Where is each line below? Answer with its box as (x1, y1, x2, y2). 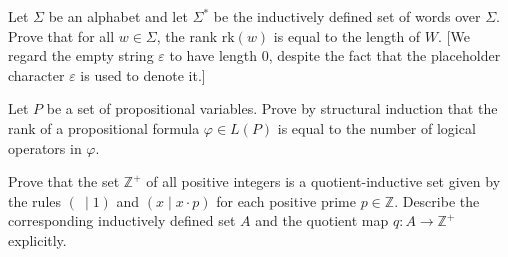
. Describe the (394, 190, 480, 211)
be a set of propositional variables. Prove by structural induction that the (46, 98, 498, 119)
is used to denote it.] (80, 64, 206, 85)
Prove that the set (8, 171, 120, 192)
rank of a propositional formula (8, 117, 200, 138)
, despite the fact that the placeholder (268, 45, 501, 66)
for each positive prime (216, 190, 356, 211)
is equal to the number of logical (277, 117, 476, 138)
